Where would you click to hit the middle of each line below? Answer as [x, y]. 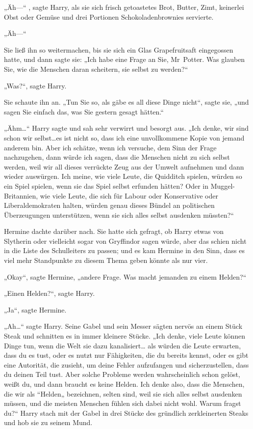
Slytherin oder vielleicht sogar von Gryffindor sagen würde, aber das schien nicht [125, 241]
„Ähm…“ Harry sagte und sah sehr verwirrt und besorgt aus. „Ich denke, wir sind [126, 128]
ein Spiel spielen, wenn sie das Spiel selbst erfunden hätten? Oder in [106, 186]
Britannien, [21, 195]
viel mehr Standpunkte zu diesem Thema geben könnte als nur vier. [106, 260]
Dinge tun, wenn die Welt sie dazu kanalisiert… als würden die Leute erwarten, [123, 345]
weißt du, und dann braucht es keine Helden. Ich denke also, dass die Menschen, [124, 384]
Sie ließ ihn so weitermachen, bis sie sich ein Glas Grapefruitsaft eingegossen [119, 49]
